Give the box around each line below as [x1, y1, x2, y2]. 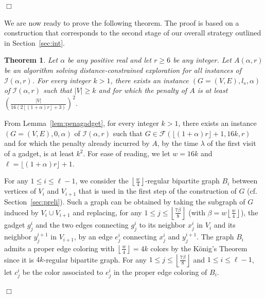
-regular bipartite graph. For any [43, 254, 147, 265]
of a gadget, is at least [4, 148, 74, 159]
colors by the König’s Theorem [150, 243, 248, 253]
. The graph [197, 231, 234, 242]
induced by [4, 207, 39, 217]
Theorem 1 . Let [4, 54, 58, 65]
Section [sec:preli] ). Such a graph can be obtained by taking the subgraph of [4, 196, 245, 207]
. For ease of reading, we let [83, 148, 170, 159]
